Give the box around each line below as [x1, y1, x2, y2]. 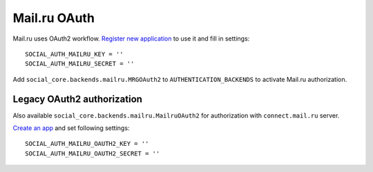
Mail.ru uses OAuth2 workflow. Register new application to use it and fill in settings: [12, 34, 250, 43]
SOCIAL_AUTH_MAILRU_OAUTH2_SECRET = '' [25, 149, 160, 158]
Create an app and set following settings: [12, 124, 130, 132]
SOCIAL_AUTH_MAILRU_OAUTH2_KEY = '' [25, 140, 149, 148]
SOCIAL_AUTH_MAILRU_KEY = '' [25, 50, 124, 58]
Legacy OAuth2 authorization [12, 93, 143, 105]
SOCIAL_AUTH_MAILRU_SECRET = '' [25, 60, 135, 68]
